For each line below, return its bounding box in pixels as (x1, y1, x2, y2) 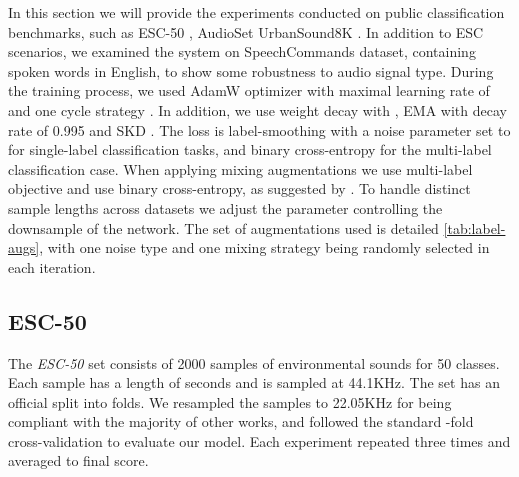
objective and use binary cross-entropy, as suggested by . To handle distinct (8, 178, 471, 199)
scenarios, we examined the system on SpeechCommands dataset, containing (8, 41, 476, 62)
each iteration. (8, 256, 96, 277)
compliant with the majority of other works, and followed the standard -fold (8, 411, 474, 432)
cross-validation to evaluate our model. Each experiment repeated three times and (8, 430, 511, 451)
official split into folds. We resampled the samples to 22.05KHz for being (8, 391, 452, 412)
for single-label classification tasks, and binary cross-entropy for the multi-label (8, 139, 492, 160)
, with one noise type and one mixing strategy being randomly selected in (39, 237, 490, 258)
